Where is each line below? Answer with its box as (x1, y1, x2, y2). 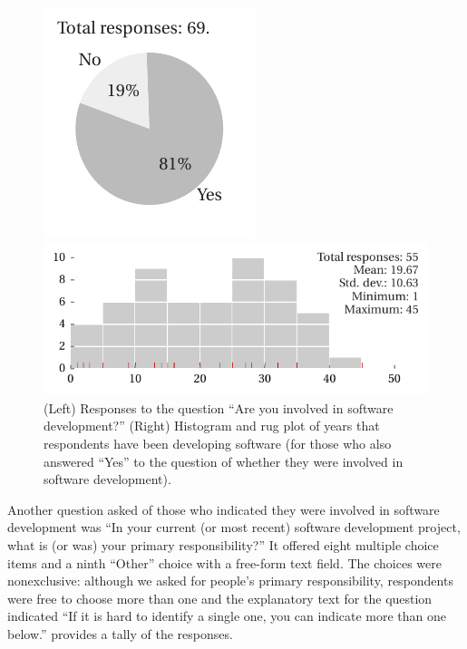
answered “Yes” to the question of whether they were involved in (44, 451, 404, 470)
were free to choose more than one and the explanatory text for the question (7, 588, 433, 607)
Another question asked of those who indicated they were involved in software (7, 499, 440, 518)
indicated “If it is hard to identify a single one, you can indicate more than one (7, 606, 447, 625)
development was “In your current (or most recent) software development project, (7, 518, 461, 537)
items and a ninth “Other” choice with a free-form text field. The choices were (7, 553, 442, 572)
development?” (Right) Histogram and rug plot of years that (44, 416, 380, 435)
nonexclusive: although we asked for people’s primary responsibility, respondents (7, 571, 453, 590)
